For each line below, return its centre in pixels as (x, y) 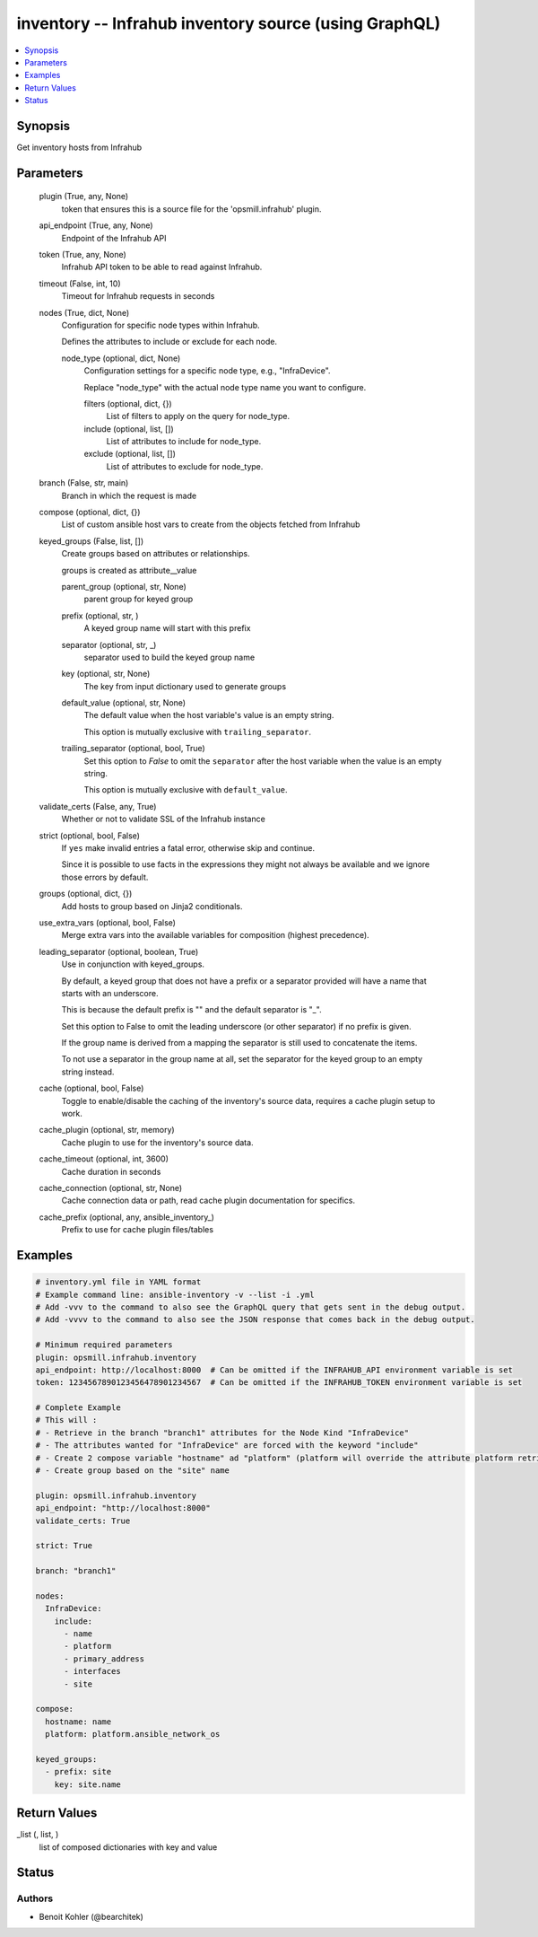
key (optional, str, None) (106, 674)
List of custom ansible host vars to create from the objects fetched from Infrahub (211, 524)
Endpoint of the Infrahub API (114, 238)
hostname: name (78, 1722)
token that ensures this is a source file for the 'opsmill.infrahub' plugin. (191, 209)
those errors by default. (105, 877)
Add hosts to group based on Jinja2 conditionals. (152, 906)
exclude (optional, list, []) (130, 454)
